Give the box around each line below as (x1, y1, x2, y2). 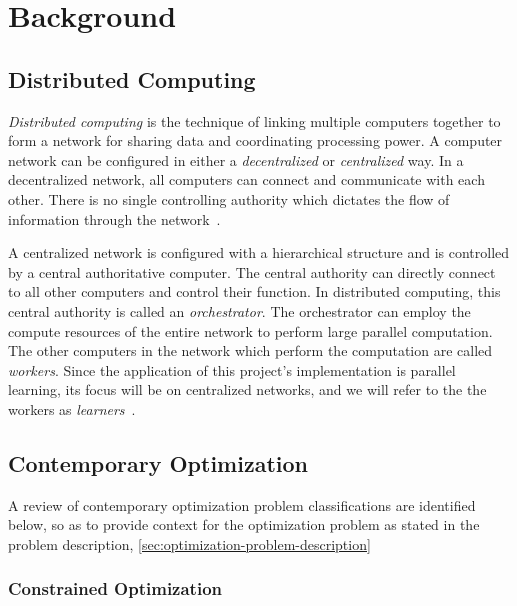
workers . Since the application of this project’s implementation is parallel (8, 359, 456, 380)
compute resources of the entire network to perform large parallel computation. (8, 320, 493, 341)
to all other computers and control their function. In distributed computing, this (8, 281, 501, 302)
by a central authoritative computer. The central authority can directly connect (8, 261, 496, 282)
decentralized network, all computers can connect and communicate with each (8, 169, 485, 190)
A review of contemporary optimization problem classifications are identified (8, 494, 476, 515)
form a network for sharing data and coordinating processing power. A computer (8, 130, 503, 151)
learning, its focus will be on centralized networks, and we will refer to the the (8, 379, 487, 400)
